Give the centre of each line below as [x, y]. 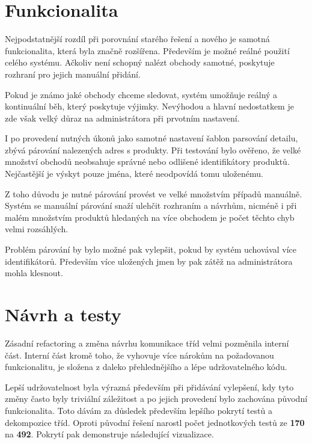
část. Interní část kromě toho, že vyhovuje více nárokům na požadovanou [139, 355]
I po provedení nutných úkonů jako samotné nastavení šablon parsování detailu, [151, 138]
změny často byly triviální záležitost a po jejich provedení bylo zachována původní [156, 399]
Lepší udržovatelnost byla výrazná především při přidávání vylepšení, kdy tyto [149, 387]
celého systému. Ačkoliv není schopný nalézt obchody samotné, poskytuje [140, 62]
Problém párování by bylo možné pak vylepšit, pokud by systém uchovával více [151, 249]
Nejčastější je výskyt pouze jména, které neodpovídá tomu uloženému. [134, 174]
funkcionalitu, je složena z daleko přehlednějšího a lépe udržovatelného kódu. [146, 367]
